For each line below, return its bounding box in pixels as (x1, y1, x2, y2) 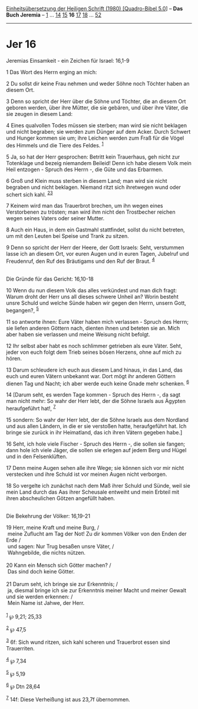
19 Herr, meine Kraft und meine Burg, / (6, 524, 100, 531)
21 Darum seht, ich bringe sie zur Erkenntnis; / (6, 580, 118, 588)
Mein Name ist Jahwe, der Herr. (7, 599, 85, 606)
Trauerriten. (6, 644, 35, 652)
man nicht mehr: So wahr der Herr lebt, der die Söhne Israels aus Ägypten (6, 398, 186, 405)
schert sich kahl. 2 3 (6, 189, 53, 198)
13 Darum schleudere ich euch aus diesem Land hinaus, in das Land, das (6, 366, 183, 373)
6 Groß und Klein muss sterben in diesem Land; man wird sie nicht (6, 177, 167, 184)
